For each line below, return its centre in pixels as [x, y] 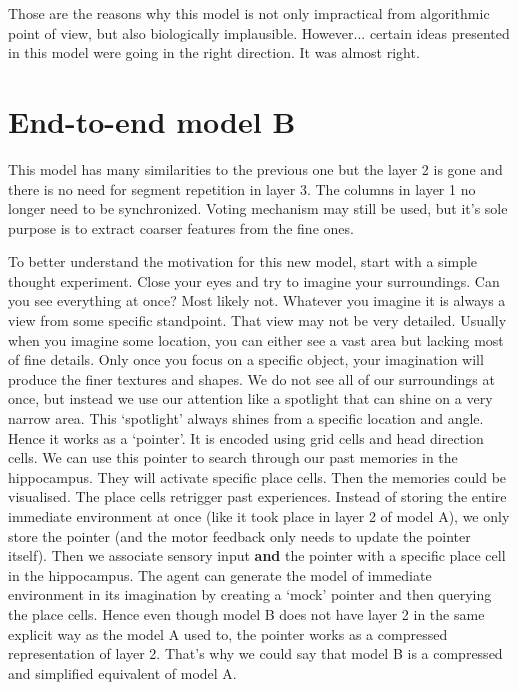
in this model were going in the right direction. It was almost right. [214, 52]
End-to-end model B [152, 120]
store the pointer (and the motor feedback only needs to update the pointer [239, 535]
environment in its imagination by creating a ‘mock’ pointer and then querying [250, 594]
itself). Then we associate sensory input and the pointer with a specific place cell [257, 555]
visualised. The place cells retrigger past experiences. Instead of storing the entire [257, 496]
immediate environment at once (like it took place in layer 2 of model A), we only [259, 516]
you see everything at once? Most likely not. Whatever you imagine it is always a [257, 300]
